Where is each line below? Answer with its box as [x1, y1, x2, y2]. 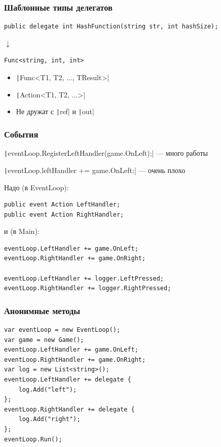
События [4, 127, 39, 140]
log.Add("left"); [18, 386, 77, 393]
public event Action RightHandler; [4, 211, 124, 218]
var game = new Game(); [4, 336, 84, 343]
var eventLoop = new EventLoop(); [4, 326, 121, 334]
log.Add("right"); [18, 416, 81, 423]
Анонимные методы [4, 304, 81, 317]
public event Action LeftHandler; [4, 201, 121, 209]
